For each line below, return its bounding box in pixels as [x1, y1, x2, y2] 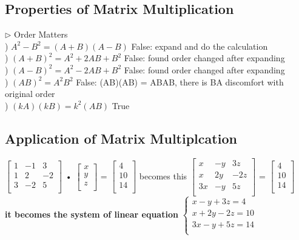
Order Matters [14, 28, 68, 41]
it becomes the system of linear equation [5, 208, 178, 220]
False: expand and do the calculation [131, 39, 268, 52]
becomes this [139, 169, 187, 182]
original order [5, 87, 55, 100]
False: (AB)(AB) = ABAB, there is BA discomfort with [76, 75, 284, 88]
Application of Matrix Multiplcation [5, 128, 237, 147]
